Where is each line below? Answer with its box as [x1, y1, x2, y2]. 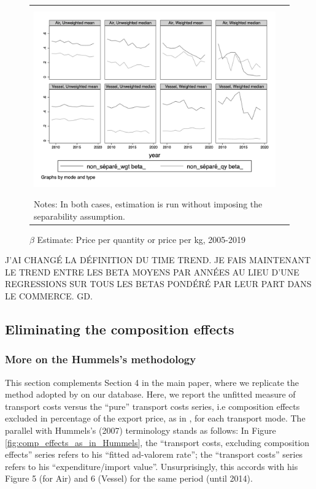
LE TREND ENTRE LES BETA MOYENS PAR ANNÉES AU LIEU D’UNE [5, 265, 299, 278]
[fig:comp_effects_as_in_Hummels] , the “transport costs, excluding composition [5, 436, 310, 449]
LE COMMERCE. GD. [5, 290, 93, 302]
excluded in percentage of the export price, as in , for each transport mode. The [5, 412, 306, 425]
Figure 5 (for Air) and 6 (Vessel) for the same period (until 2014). [5, 472, 253, 485]
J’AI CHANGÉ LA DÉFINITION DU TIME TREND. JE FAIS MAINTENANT [5, 253, 311, 266]
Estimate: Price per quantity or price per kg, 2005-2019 [37, 233, 245, 245]
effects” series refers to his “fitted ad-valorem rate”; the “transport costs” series [5, 448, 303, 461]
